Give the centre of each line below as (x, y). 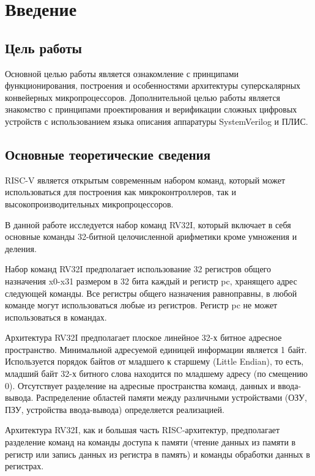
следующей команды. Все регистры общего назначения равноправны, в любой (151, 293)
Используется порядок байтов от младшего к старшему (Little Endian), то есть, (154, 361)
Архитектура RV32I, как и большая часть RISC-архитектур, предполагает (143, 430)
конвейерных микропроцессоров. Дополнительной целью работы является (143, 97)
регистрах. (24, 466)
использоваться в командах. (56, 317)
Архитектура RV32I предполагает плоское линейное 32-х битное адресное (143, 337)
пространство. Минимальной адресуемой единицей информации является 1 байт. (156, 349)
